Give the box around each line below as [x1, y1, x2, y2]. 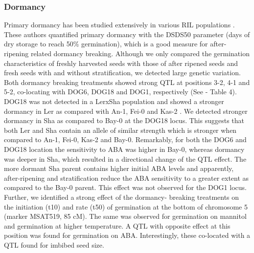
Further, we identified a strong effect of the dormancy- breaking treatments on [4, 191, 239, 202]
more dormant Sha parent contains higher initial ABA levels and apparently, [4, 163, 234, 173]
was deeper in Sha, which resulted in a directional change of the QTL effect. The [4, 153, 247, 164]
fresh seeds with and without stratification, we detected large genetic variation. [4, 67, 241, 78]
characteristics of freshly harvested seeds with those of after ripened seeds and [4, 58, 238, 68]
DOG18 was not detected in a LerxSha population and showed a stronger [4, 96, 224, 106]
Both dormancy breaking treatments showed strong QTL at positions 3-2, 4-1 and [4, 77, 250, 87]
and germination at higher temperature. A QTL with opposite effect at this [4, 220, 231, 231]
